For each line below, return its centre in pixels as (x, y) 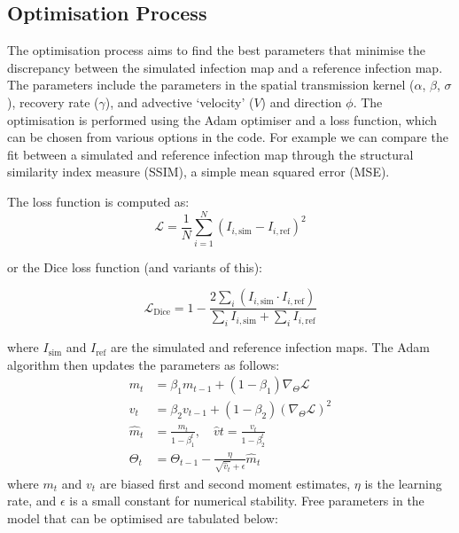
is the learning (403, 483)
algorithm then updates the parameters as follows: (144, 364)
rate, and (32, 501)
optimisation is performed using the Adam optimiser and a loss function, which (222, 119)
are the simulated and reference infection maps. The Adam (270, 347)
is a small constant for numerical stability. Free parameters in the (247, 501)
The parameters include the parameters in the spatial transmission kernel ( (211, 85)
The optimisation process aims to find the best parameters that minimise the (216, 50)
